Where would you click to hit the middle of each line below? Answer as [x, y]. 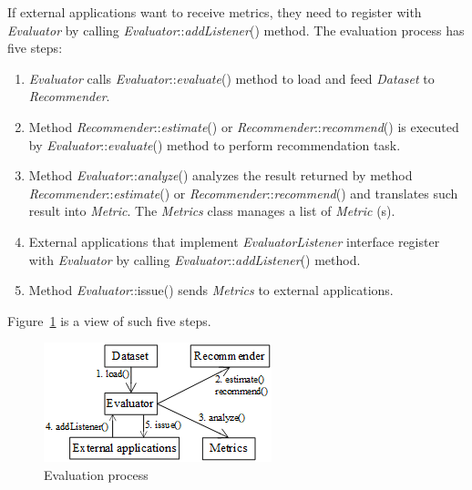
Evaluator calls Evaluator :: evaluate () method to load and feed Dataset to [231, 78]
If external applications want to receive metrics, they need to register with [215, 12]
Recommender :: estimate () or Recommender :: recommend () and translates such [243, 193]
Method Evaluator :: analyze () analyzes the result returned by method [221, 175]
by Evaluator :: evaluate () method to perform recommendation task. [215, 144]
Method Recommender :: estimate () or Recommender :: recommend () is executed [244, 126]
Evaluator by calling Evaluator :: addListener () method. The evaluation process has [236, 30]
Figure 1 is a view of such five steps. [109, 320]
